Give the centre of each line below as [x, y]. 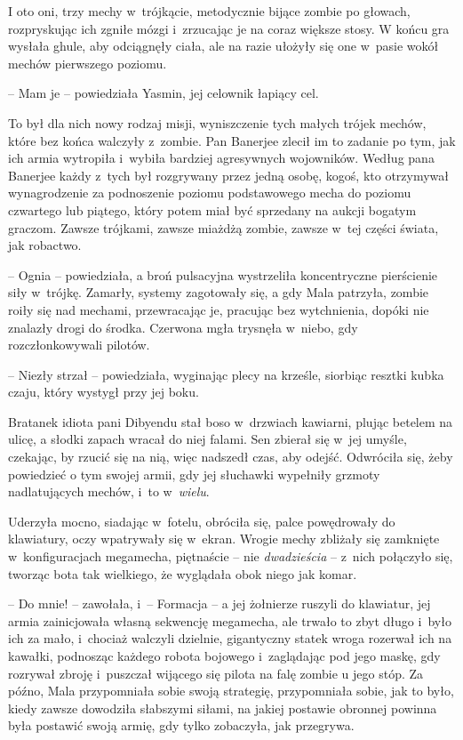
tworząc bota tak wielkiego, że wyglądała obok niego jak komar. [183, 573]
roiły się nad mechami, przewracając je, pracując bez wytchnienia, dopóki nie [219, 309]
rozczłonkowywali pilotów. [79, 345]
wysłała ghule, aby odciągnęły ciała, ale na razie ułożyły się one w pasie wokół [224, 46]
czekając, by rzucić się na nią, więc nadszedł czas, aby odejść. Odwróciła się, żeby [231, 457]
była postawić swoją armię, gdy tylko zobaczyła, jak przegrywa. [181, 725]
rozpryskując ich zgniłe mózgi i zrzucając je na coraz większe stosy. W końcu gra [229, 28]
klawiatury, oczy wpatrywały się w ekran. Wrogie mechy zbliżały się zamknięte [224, 539]
